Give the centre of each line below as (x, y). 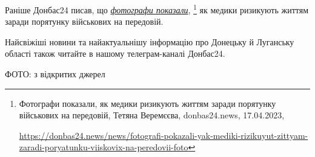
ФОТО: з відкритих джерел (55, 74)
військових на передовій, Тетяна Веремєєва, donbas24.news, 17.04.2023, (152, 115)
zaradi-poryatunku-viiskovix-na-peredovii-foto (104, 147)
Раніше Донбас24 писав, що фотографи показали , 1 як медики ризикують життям (157, 9)
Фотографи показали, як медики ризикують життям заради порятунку (148, 103)
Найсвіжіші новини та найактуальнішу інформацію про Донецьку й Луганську (150, 41)
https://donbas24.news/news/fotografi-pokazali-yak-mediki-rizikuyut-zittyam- (164, 135)
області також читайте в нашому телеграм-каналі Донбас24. (115, 53)
